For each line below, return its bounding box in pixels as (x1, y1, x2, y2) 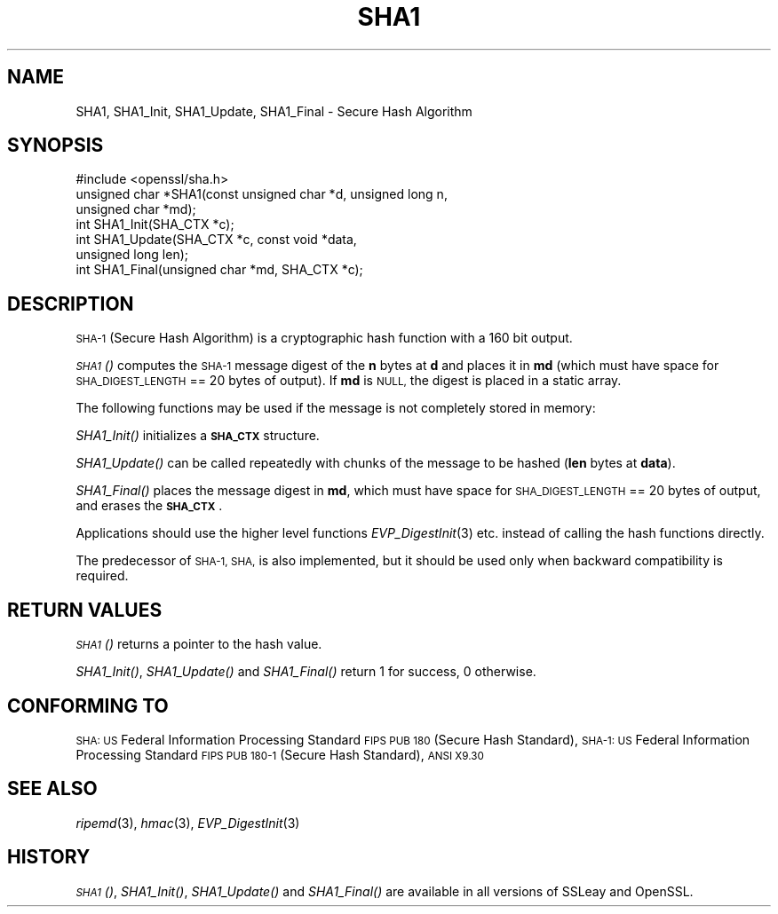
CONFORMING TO (7, 694, 169, 717)
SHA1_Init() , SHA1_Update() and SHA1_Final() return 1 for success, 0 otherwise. (75, 664, 536, 680)
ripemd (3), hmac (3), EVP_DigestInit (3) (75, 815, 300, 831)
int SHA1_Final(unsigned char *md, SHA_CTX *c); (75, 262, 363, 278)
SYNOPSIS (7, 134, 104, 157)
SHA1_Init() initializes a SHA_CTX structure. (75, 428, 320, 444)
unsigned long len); (75, 247, 188, 263)
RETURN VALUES (7, 598, 163, 621)
